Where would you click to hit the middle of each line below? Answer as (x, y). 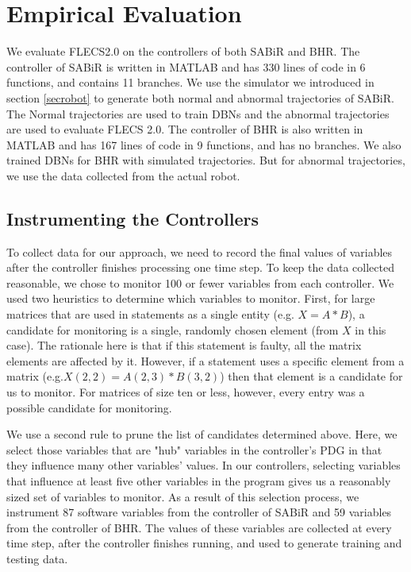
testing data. (37, 558)
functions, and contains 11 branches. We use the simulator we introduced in (190, 82)
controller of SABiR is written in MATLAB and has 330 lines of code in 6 (186, 66)
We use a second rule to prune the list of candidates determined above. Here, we (202, 434)
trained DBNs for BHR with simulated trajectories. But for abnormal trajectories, (206, 160)
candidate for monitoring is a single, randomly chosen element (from (173, 329)
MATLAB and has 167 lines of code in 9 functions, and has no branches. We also (204, 144)
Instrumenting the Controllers (133, 218)
